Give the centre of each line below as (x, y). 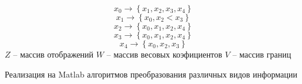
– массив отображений (53, 54)
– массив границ (262, 54)
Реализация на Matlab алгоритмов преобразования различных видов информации (151, 74)
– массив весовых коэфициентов (164, 54)
